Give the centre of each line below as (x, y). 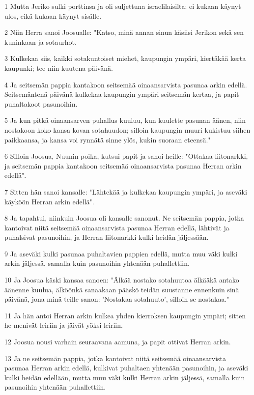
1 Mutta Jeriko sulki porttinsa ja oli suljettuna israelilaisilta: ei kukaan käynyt (123, 6)
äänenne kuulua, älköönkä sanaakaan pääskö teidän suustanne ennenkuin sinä (122, 289)
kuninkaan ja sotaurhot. (41, 42)
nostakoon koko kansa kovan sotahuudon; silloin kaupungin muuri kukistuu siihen (127, 129)
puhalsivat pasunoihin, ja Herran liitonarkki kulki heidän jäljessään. (107, 237)
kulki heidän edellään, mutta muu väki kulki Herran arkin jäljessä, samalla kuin (125, 377)
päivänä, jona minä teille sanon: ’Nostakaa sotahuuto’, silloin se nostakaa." (117, 299)
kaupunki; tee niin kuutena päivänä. (59, 68)
